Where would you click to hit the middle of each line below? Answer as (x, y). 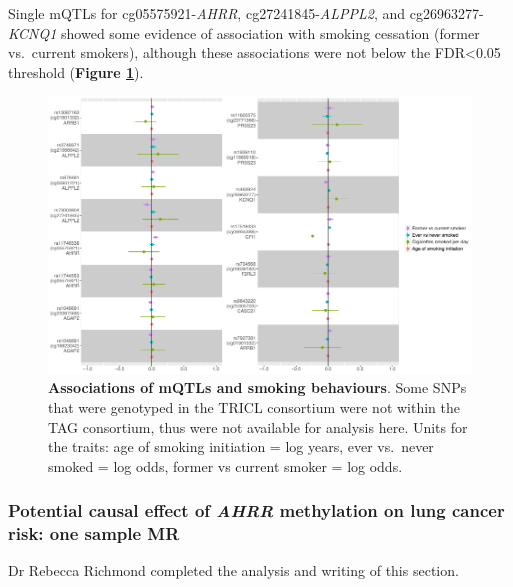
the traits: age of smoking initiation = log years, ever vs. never (241, 446)
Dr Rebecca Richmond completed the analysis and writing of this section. (233, 570)
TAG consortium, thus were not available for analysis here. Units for (258, 426)
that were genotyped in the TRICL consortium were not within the (254, 406)
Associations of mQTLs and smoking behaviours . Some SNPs (257, 387)
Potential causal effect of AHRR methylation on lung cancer (256, 510)
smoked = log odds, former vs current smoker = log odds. (225, 465)
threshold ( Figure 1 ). (76, 71)
